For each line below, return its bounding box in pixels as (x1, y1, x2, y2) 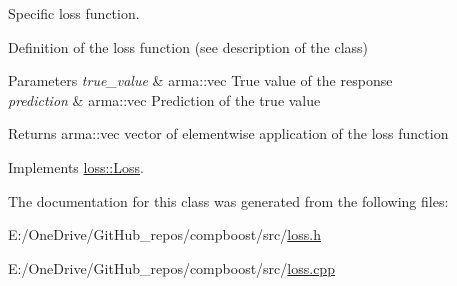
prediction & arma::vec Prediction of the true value (8, 89, 321, 110)
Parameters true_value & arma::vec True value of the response (8, 70, 393, 91)
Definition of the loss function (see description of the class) (8, 36, 369, 57)
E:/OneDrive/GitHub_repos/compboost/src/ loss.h (8, 224, 321, 245)
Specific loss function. (8, 3, 140, 23)
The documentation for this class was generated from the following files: (8, 190, 449, 211)
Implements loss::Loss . (8, 156, 144, 177)
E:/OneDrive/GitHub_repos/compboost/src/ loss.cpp (8, 257, 335, 278)
